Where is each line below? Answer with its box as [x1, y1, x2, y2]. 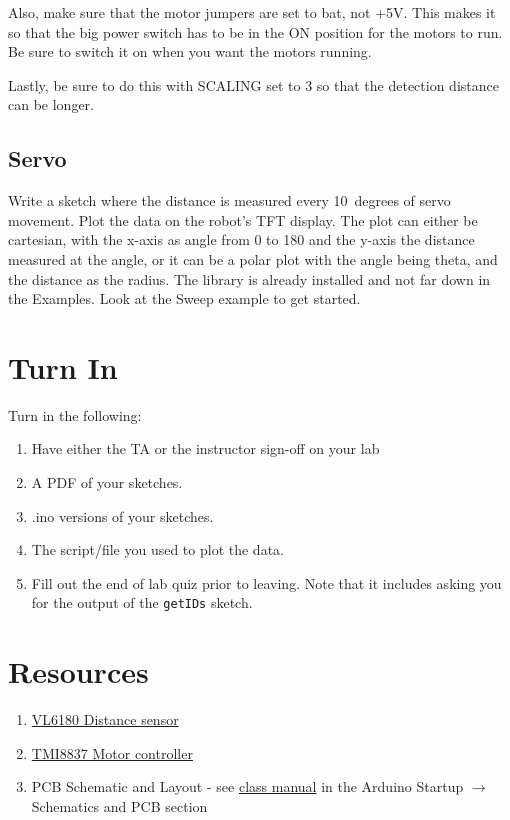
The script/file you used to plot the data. [31, 539, 284, 560]
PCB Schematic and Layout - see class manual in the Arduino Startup [31, 776, 464, 797]
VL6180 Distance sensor [31, 709, 179, 730]
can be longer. [8, 94, 94, 115]
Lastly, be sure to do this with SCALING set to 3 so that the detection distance [8, 74, 499, 95]
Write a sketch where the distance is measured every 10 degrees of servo [8, 190, 451, 211]
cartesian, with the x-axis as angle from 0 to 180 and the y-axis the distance [8, 229, 475, 250]
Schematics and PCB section [31, 795, 208, 816]
